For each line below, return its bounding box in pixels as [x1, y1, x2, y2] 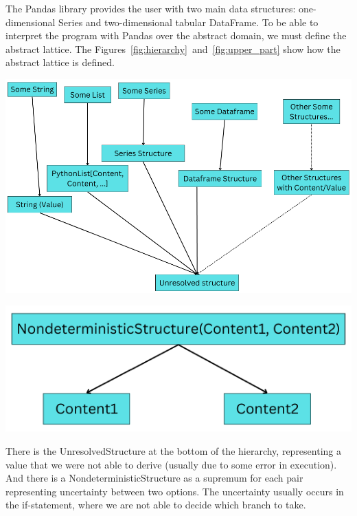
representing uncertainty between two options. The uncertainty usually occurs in [5, 484, 344, 498]
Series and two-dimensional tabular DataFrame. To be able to [58, 14, 319, 29]
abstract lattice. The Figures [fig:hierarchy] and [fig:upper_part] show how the [5, 41, 341, 56]
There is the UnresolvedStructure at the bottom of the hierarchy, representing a [5, 443, 341, 458]
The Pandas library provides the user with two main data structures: [5, 1, 296, 15]
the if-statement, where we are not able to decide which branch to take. [5, 497, 306, 512]
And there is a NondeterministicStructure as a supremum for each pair [5, 471, 303, 485]
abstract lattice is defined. [5, 55, 115, 69]
